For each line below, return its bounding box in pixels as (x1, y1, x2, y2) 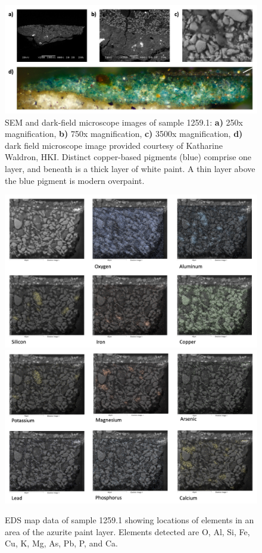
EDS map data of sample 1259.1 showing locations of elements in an (5, 514, 254, 526)
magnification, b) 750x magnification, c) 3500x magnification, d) (5, 127, 243, 140)
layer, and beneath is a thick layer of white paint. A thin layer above (5, 162, 255, 174)
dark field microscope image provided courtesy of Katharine (5, 139, 223, 151)
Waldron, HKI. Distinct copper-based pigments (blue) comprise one (5, 151, 252, 163)
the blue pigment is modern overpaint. (5, 174, 145, 186)
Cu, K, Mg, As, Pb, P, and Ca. (5, 537, 118, 549)
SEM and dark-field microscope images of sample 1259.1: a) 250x (5, 115, 243, 128)
